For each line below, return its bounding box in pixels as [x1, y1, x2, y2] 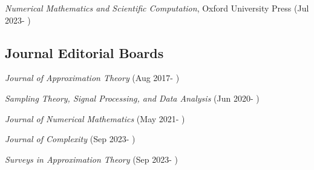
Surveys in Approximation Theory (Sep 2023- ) [5, 152, 178, 165]
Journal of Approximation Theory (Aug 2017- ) [5, 71, 180, 84]
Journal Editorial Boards [5, 43, 164, 62]
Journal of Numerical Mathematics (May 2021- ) [5, 112, 185, 125]
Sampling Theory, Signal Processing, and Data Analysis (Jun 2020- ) [5, 91, 260, 104]
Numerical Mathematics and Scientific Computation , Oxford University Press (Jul [5, 2, 309, 14]
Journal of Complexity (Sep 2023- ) [5, 132, 136, 145]
